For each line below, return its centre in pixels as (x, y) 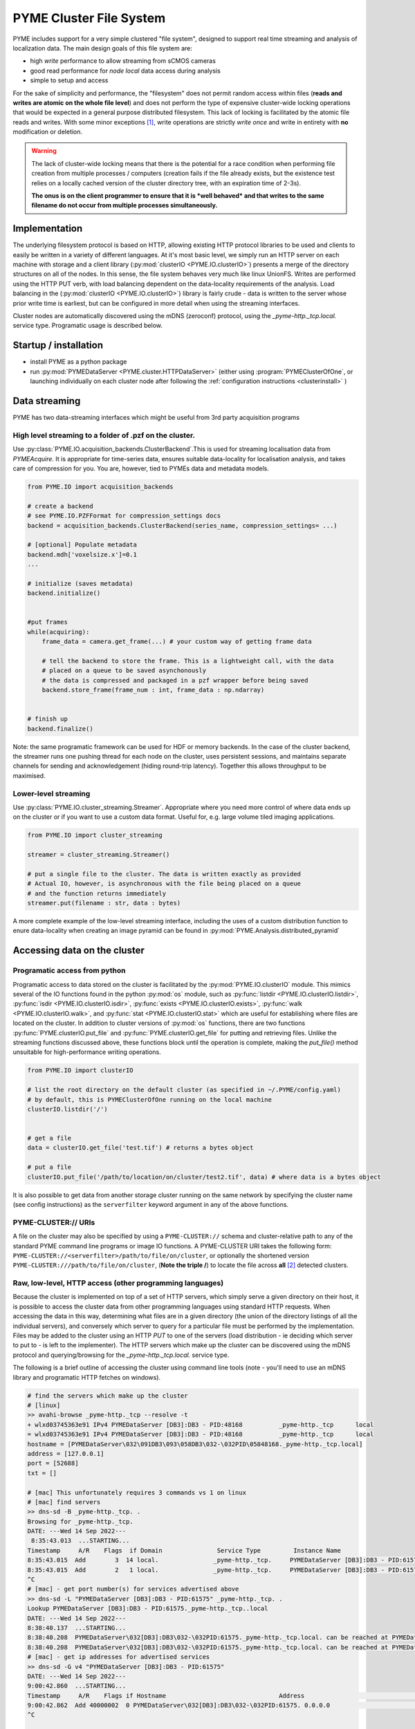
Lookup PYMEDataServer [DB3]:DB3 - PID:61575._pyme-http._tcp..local (148, 1609)
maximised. (29, 775)
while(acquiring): (58, 632)
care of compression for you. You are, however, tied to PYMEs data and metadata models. (141, 468)
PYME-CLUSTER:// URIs (54, 1222)
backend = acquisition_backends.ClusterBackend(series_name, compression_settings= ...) (183, 525)
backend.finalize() (60, 729)
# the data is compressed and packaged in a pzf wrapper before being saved (175, 680)
